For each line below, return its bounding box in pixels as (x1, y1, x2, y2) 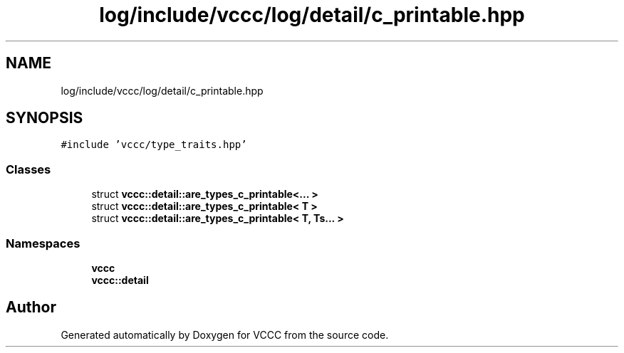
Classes (6, 162, 51, 176)
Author (6, 298, 56, 317)
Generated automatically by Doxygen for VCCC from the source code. (61, 328, 389, 341)
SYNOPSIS (6, 109, 83, 127)
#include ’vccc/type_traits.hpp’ (61, 139, 247, 151)
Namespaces (6, 236, 80, 251)
